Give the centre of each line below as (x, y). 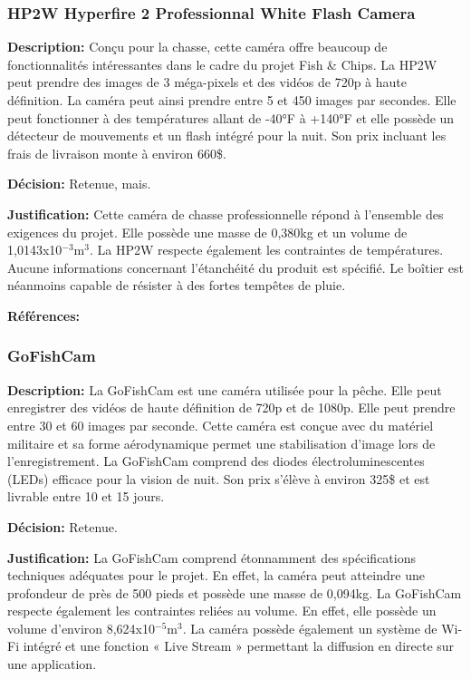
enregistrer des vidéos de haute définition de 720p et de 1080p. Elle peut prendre (231, 407)
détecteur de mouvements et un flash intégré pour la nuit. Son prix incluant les (227, 136)
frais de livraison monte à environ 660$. (117, 153)
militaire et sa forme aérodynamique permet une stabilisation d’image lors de (221, 443)
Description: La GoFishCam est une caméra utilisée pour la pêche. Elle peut (225, 389)
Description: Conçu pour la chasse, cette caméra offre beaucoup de (197, 47)
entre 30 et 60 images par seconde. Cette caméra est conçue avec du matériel (221, 425)
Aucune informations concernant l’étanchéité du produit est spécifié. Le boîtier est (235, 267)
